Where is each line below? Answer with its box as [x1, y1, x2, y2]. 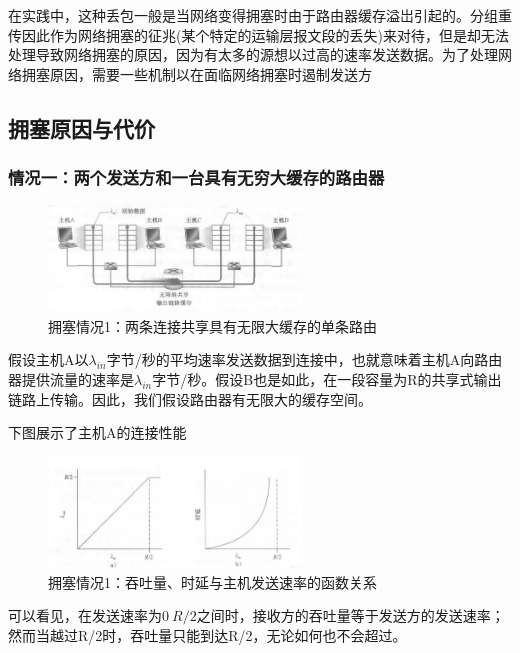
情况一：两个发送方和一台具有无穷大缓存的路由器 [8, 165, 385, 190]
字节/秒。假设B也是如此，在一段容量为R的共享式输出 [152, 368, 502, 389]
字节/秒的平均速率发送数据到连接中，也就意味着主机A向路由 [106, 349, 503, 370]
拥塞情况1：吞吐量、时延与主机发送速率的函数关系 [48, 571, 377, 592]
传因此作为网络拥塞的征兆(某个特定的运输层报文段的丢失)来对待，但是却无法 [8, 24, 509, 45]
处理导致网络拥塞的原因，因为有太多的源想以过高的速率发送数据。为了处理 [8, 44, 498, 65]
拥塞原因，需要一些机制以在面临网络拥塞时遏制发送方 [21, 63, 372, 84]
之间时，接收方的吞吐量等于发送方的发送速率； [196, 605, 505, 626]
